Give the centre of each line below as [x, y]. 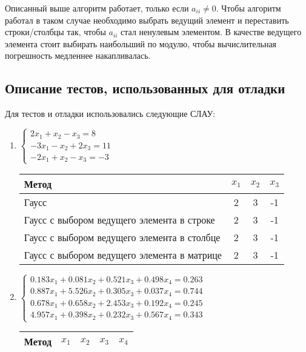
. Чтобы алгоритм [248, 8]
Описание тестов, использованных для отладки [145, 88]
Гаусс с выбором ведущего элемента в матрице [123, 254]
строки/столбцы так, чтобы [55, 32]
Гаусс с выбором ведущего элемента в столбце [122, 237]
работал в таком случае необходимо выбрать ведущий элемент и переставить [147, 20]
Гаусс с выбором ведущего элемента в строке [119, 219]
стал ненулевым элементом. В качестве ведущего [211, 32]
